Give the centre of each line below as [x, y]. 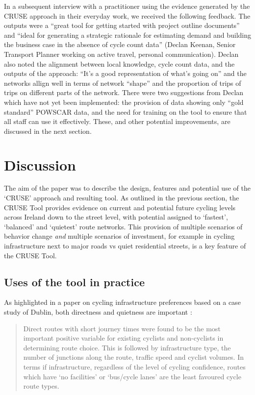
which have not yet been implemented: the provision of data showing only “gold [124, 102]
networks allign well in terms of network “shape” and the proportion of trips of [123, 83]
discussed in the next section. [48, 131]
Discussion [40, 164]
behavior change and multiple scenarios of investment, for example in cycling [119, 236]
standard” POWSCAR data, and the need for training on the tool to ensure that [126, 111]
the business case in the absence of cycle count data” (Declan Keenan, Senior [120, 44]
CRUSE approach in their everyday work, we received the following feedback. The [127, 15]
